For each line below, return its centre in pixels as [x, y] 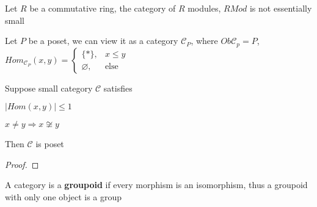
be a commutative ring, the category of [103, 8]
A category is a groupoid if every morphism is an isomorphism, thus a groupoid [156, 185]
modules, [204, 8]
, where [204, 41]
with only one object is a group [64, 197]
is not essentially [281, 8]
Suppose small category [49, 88]
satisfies [118, 88]
